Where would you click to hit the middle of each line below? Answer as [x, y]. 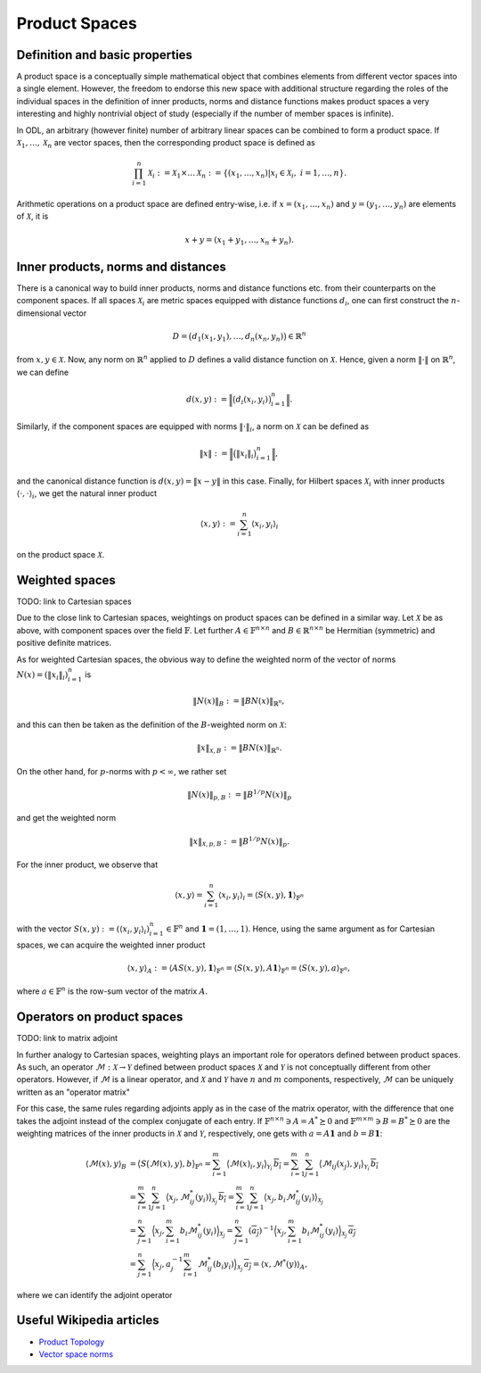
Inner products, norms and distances [121, 266]
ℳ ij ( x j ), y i [342, 1165]
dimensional [39, 313]
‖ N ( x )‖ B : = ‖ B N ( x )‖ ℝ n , [239, 702]
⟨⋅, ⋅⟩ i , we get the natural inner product [87, 495]
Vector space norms [76, 1354]
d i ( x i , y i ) [252, 400]
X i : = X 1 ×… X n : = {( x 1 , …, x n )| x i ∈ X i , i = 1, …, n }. [247, 174]
